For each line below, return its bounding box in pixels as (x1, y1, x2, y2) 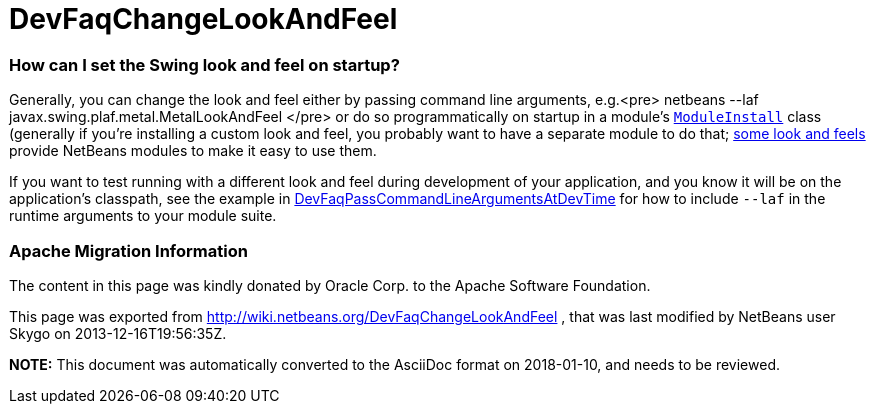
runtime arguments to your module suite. (9, 207, 277, 225)
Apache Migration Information (9, 240, 248, 261)
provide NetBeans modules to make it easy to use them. (9, 142, 377, 160)
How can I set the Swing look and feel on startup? (9, 54, 400, 75)
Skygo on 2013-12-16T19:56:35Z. (9, 324, 227, 342)
